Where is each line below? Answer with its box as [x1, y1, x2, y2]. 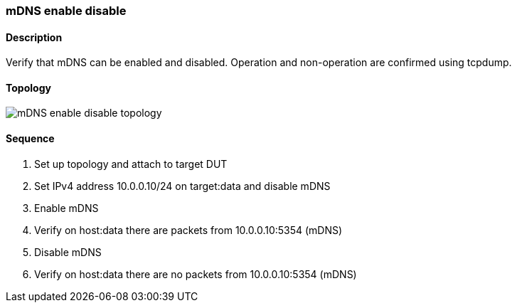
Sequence [6, 132, 55, 145]
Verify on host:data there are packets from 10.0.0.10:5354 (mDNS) [34, 223, 343, 236]
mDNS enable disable [6, 4, 127, 18]
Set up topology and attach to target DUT [34, 157, 228, 170]
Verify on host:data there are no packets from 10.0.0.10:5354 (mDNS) [34, 267, 357, 280]
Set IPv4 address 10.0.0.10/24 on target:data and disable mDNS [34, 179, 331, 192]
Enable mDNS [34, 201, 99, 214]
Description [6, 31, 63, 43]
